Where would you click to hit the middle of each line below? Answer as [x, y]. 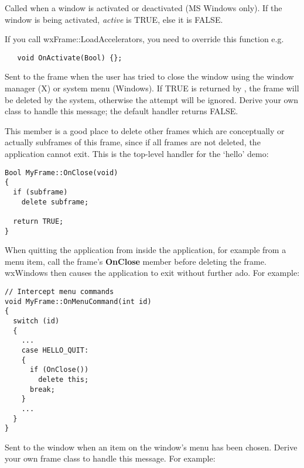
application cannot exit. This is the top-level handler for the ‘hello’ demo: [137, 153]
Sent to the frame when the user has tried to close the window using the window [149, 76]
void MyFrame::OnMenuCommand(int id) [78, 301]
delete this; [64, 379]
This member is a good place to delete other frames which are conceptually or [145, 130]
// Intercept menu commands [59, 291]
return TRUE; [38, 221]
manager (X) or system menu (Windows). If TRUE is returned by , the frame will [152, 88]
